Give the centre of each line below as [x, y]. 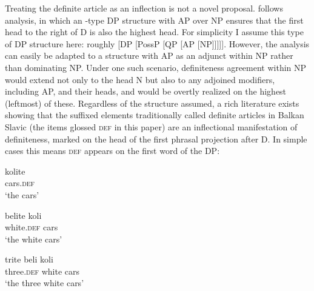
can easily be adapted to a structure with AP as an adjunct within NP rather [149, 55]
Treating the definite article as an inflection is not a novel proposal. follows [144, 8]
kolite [15, 171]
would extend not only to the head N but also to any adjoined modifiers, [140, 79]
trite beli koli [29, 259]
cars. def [20, 183]
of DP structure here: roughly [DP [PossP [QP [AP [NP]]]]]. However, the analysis [157, 43]
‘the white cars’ [34, 239]
